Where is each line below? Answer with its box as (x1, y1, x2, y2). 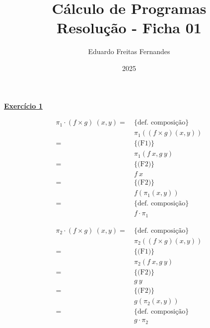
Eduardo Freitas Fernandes (88, 46, 170, 57)
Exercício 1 (4, 100, 43, 111)
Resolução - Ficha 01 (57, 17, 202, 38)
